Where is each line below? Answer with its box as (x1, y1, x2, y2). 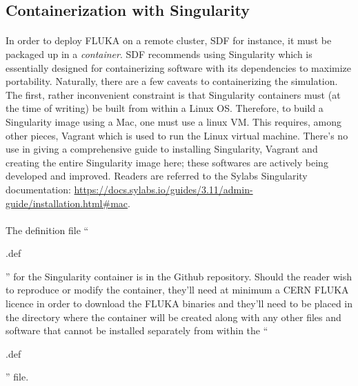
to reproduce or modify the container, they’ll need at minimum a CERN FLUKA (6, 282, 349, 297)
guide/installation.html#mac (6, 195, 128, 210)
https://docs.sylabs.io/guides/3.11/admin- (74, 182, 253, 196)
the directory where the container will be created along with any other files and (6, 309, 341, 324)
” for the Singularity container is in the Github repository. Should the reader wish (6, 269, 352, 283)
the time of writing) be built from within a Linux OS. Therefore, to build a (6, 101, 324, 115)
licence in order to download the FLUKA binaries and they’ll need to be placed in (6, 296, 353, 311)
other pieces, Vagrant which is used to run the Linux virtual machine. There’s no (6, 128, 348, 142)
